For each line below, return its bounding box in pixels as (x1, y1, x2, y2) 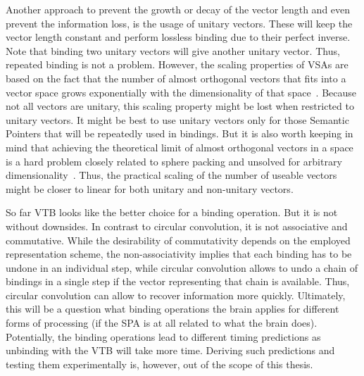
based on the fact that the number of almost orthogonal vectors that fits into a (6, 70, 346, 85)
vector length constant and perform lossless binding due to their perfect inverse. (6, 30, 351, 44)
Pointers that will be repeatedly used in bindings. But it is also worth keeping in (6, 126, 353, 141)
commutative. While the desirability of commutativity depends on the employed (6, 232, 351, 247)
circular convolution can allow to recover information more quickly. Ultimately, (6, 287, 346, 302)
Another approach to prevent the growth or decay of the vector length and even (6, 2, 351, 16)
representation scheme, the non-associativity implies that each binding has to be (6, 246, 352, 261)
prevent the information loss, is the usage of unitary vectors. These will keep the (6, 15, 353, 30)
